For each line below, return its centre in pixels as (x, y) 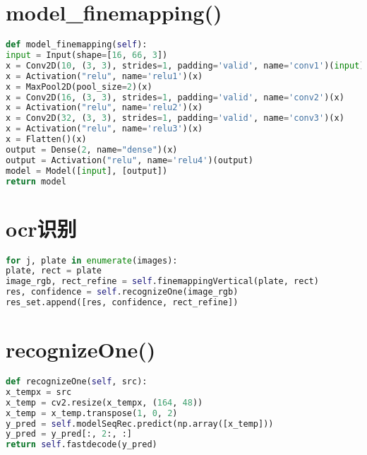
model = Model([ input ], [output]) (87, 171)
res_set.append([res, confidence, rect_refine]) (122, 302)
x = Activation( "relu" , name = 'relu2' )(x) (104, 108)
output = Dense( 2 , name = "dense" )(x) (92, 149)
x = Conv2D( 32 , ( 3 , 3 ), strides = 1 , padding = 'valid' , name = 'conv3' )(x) (175, 118)
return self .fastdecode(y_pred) (82, 445)
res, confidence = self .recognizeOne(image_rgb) (122, 292)
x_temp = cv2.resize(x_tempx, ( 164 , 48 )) (104, 402)
